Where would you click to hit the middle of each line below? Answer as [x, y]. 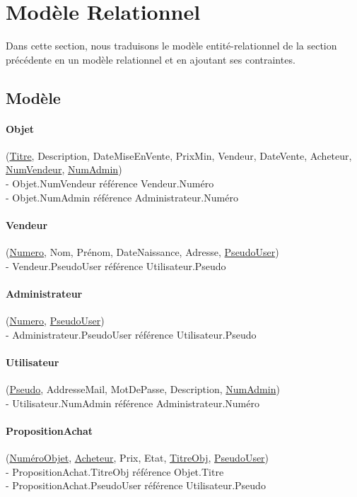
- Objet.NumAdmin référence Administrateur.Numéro [122, 197]
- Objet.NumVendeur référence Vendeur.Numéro [110, 183]
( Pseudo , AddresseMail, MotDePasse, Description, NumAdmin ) [143, 389]
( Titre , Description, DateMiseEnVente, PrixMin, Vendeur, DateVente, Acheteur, [179, 155]
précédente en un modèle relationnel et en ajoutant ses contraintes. [151, 59]
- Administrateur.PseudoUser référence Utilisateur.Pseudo [131, 334]
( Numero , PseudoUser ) [55, 321]
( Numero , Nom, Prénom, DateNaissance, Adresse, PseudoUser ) [142, 252]
